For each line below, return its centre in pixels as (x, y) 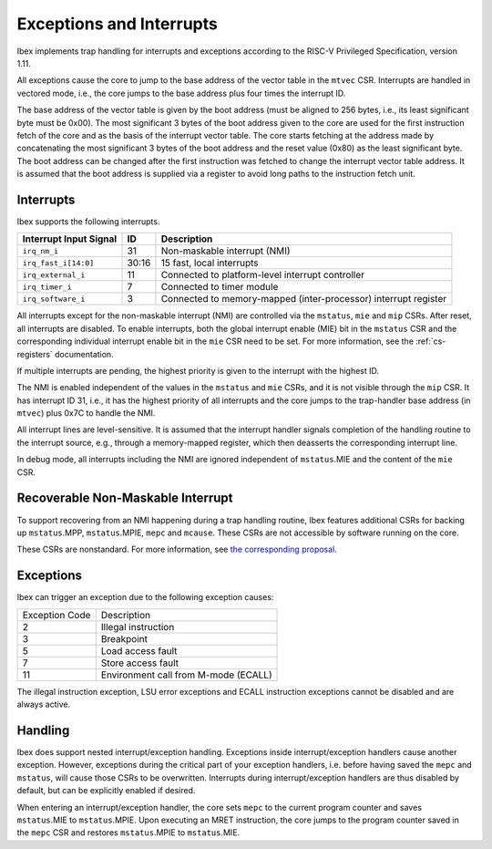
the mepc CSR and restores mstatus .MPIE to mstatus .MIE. (128, 833)
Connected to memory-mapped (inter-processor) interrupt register (304, 299)
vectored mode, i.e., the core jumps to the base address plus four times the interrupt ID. (181, 93)
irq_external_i (54, 275)
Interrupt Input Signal (70, 239)
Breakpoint (124, 638)
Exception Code (56, 615)
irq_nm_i (41, 251)
